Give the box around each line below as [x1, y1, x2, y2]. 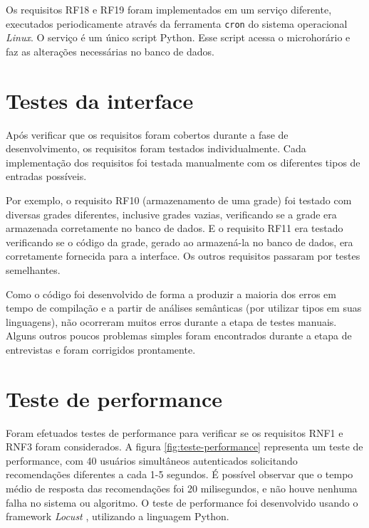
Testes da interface [6, 85, 194, 115]
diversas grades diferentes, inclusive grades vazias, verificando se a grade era [6, 206, 337, 221]
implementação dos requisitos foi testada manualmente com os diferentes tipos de [6, 154, 360, 169]
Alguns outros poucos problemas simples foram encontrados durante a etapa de [6, 328, 352, 343]
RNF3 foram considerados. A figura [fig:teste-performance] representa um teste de [6, 439, 363, 454]
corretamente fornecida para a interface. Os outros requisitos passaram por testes [6, 248, 360, 263]
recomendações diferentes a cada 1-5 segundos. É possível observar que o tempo [6, 467, 353, 482]
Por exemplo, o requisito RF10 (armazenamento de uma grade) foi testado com [6, 192, 352, 207]
